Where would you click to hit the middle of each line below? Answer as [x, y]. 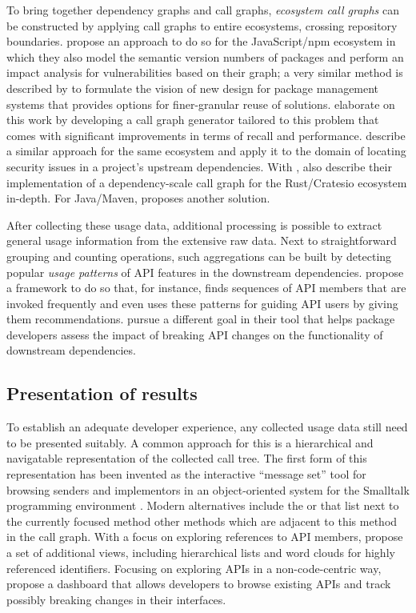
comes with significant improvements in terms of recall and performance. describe [206, 135]
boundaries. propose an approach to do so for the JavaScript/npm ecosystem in [201, 41]
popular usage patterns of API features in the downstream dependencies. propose [205, 272]
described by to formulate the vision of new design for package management [193, 88]
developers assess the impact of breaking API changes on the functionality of [195, 334]
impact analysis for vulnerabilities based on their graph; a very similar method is [205, 72]
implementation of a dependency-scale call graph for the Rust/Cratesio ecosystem [207, 182]
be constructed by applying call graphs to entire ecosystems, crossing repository [202, 25]
